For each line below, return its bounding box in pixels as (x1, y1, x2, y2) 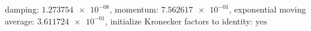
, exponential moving (229, 3, 306, 15)
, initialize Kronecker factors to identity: (105, 14, 253, 27)
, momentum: (109, 3, 159, 15)
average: (5, 14, 35, 27)
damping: (5, 3, 39, 15)
